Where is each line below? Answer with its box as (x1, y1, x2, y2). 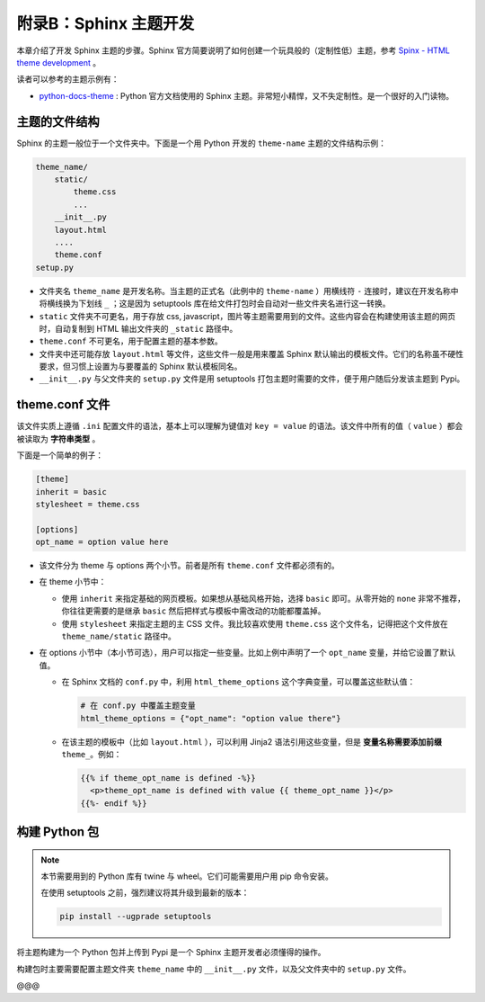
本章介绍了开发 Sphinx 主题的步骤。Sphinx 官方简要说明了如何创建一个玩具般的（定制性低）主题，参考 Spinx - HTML (16, 45, 451, 56)
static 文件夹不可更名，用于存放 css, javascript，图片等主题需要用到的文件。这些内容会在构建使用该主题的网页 (39, 310, 456, 321)
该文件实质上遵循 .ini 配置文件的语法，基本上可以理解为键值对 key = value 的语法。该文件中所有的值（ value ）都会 (16, 421, 463, 432)
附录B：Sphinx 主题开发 (16, 13, 195, 33)
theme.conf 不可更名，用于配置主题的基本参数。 (39, 335, 224, 346)
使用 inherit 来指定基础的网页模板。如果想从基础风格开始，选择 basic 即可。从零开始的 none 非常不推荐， (61, 593, 466, 604)
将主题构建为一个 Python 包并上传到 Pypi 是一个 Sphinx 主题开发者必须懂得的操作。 (16, 947, 327, 958)
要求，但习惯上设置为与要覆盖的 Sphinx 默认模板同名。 (39, 361, 242, 372)
